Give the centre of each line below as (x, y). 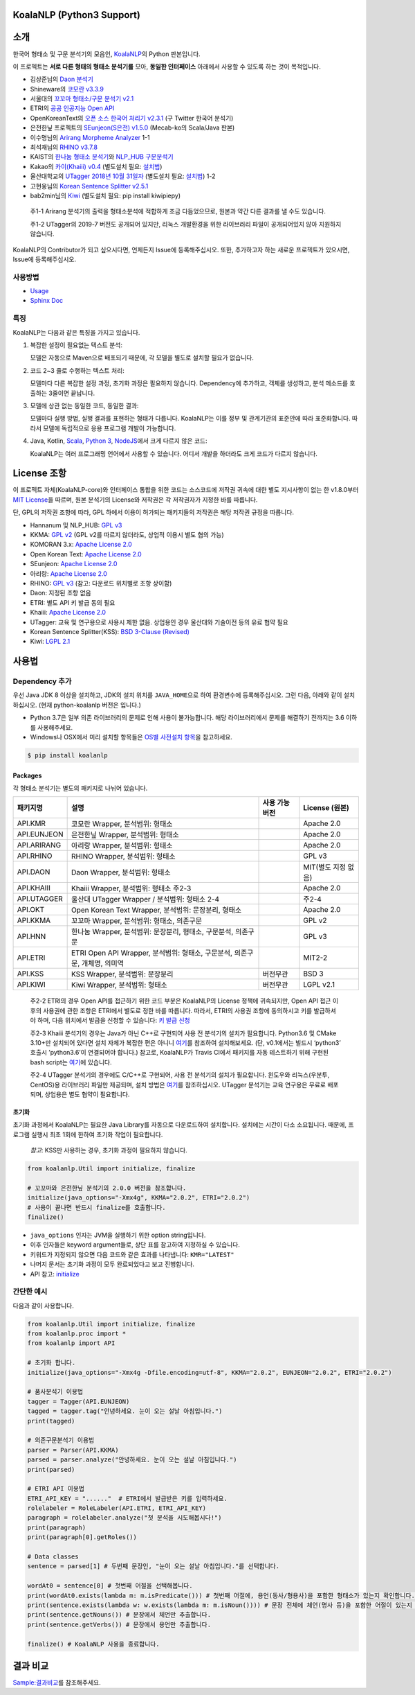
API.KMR (31, 823)
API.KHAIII (34, 888)
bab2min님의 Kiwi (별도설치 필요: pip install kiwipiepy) (105, 195)
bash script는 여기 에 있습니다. (71, 1062)
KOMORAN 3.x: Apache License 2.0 (81, 545)
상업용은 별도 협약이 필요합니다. (87, 1094)
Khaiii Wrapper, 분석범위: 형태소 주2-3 (131, 888)
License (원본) (326, 808)
